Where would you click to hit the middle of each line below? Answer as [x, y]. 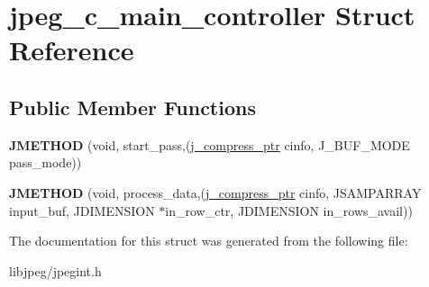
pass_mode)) [46, 162]
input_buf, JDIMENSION [82, 210]
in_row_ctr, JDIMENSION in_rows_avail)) [289, 210]
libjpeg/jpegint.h [55, 270]
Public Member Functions [132, 107]
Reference [72, 50]
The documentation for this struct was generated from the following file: [209, 241]
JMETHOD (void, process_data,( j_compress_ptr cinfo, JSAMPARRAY [215, 192]
